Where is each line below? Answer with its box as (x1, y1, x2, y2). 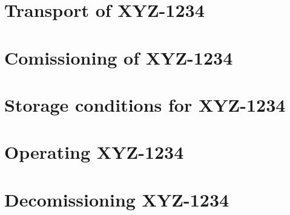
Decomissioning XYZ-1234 (4, 187, 229, 211)
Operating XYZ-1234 (4, 140, 184, 164)
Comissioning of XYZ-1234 (4, 45, 233, 69)
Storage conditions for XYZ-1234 (4, 92, 286, 117)
